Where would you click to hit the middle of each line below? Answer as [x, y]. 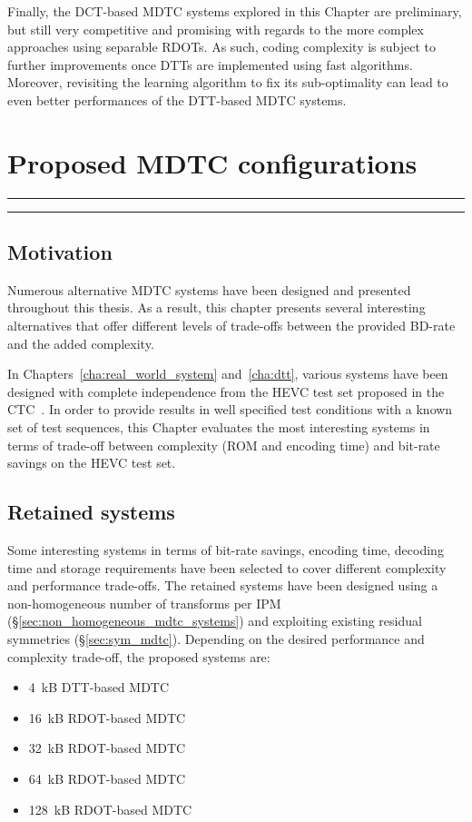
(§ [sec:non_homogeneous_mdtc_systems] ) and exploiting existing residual [215, 621]
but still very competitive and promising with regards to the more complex [216, 29]
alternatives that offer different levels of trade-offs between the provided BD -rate [231, 326]
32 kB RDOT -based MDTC [107, 748]
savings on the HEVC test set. [92, 463]
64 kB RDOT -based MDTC [107, 778]
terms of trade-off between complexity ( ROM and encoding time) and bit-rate [224, 445]
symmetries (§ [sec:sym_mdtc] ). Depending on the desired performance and [216, 639]
